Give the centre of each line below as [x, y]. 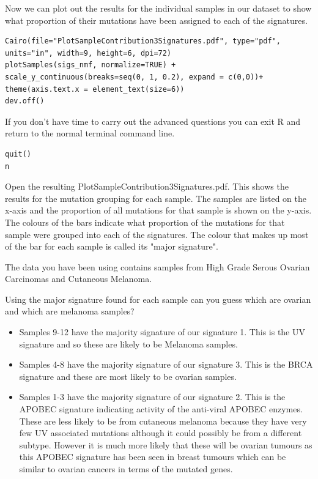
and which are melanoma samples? [70, 311]
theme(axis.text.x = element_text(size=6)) [95, 89]
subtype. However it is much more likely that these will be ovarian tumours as [166, 444]
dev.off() [25, 101]
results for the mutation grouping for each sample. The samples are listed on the [156, 198]
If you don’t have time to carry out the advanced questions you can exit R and [153, 121]
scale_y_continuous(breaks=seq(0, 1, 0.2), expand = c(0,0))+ [134, 77]
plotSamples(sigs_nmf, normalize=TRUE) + [91, 65]
